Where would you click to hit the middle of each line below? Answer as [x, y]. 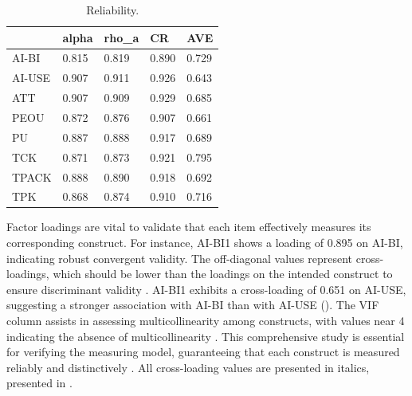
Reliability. [113, 10]
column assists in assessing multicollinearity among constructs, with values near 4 [206, 320]
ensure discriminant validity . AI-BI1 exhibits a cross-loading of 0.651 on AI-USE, [206, 289]
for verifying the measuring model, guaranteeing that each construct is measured [203, 352]
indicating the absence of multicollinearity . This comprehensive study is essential [206, 336]
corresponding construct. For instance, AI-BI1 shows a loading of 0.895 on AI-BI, [205, 243]
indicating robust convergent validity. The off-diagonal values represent [180, 258]
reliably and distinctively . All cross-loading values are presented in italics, [188, 367]
